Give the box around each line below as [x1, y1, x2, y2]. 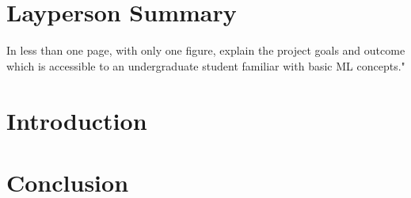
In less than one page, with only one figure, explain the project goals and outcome [6, 42, 405, 59]
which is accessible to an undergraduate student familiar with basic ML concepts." [6, 57, 405, 74]
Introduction [6, 104, 147, 136]
